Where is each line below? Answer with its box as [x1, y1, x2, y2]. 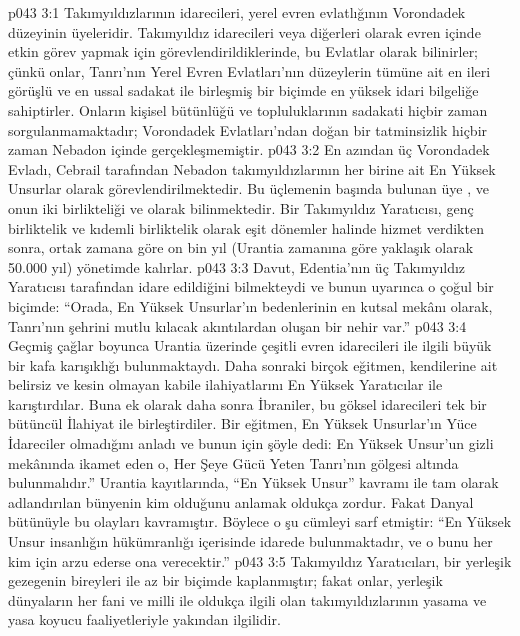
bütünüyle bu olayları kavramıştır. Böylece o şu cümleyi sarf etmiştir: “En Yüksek [8, 511, 512, 532]
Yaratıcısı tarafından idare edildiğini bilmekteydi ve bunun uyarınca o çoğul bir [8, 276, 494, 297]
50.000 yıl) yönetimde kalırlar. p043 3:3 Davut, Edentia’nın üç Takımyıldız [8, 256, 466, 277]
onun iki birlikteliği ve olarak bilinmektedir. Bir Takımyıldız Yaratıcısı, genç [8, 197, 474, 218]
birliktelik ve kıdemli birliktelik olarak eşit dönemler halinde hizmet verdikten [8, 217, 484, 238]
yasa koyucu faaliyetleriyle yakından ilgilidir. [8, 609, 281, 630]
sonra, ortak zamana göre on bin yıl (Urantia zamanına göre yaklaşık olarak [8, 237, 474, 258]
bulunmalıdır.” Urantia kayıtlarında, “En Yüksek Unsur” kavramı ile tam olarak [8, 472, 499, 493]
